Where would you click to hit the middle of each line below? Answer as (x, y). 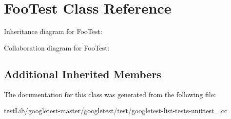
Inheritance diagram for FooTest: (53, 31)
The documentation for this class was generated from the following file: (110, 94)
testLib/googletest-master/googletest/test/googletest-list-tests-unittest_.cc (116, 110)
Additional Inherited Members (83, 74)
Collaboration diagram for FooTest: (57, 47)
